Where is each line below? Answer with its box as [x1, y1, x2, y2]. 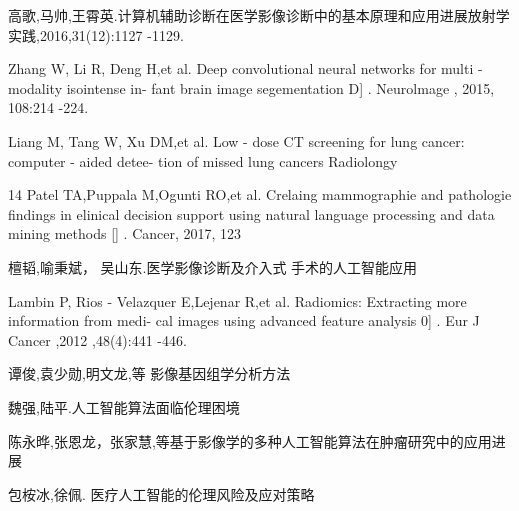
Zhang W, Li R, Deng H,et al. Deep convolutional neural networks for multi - [8, 58, 483, 79]
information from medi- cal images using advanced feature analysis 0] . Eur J [8, 310, 480, 331]
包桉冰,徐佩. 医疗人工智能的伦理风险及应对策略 [8, 483, 315, 504]
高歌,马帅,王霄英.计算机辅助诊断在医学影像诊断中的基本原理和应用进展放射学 [8, 5, 510, 25]
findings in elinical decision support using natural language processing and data [8, 203, 495, 224]
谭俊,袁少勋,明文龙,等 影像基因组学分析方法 [8, 363, 291, 384]
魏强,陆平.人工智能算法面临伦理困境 [8, 396, 240, 417]
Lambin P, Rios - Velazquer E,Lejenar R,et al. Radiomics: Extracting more [8, 290, 467, 311]
